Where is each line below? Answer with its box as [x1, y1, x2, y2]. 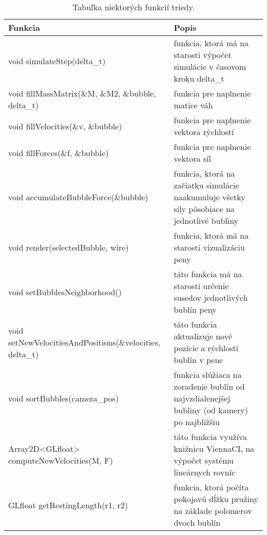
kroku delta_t [174, 72, 224, 84]
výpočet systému [174, 454, 234, 466]
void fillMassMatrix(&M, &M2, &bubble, [8, 87, 156, 99]
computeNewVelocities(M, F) [8, 454, 113, 466]
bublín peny [174, 303, 217, 315]
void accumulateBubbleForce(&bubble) [8, 191, 148, 203]
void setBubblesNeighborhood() [8, 285, 122, 298]
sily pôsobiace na [174, 203, 235, 215]
